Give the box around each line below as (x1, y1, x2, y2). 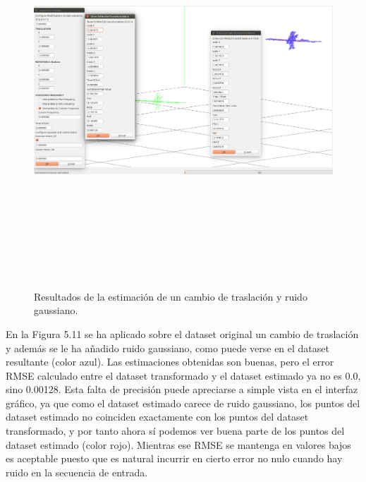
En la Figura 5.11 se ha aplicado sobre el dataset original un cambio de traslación (6, 326, 359, 341)
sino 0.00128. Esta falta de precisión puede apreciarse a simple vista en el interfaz (6, 382, 358, 397)
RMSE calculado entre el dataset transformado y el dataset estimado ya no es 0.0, (6, 368, 361, 382)
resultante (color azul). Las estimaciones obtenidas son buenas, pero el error (6, 354, 334, 369)
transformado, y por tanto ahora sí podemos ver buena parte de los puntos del (6, 423, 345, 438)
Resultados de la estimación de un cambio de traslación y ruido (34, 289, 307, 303)
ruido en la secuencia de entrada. (6, 464, 148, 479)
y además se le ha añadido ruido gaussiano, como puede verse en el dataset (6, 340, 329, 355)
